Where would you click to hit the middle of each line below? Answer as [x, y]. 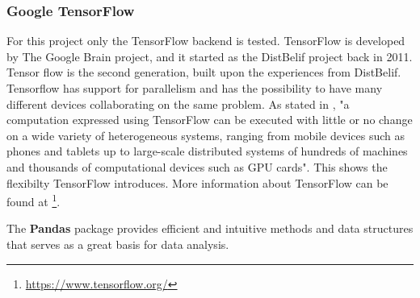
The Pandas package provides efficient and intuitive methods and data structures [210, 228]
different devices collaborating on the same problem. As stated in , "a [178, 103]
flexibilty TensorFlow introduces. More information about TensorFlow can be [197, 182]
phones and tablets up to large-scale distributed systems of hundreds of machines [207, 151]
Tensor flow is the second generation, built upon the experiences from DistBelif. [204, 72]
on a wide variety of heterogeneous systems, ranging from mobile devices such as [206, 135]
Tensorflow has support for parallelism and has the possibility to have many [195, 88]
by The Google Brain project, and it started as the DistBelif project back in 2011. [210, 56]
